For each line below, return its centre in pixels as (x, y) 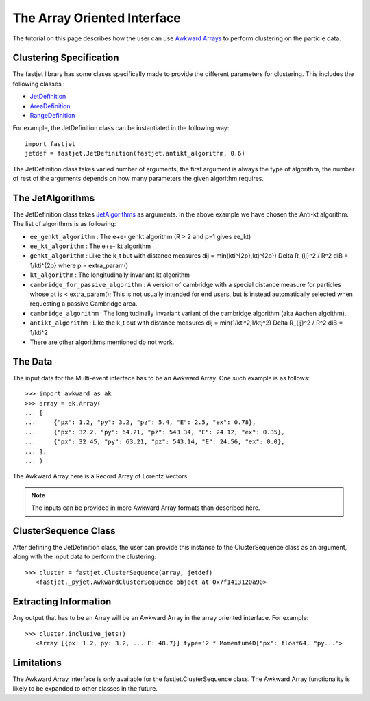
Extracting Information (62, 602)
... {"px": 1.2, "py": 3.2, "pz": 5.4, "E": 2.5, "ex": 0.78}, (140, 422)
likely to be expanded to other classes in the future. (85, 689)
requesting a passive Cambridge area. (84, 304)
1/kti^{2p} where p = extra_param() (79, 265)
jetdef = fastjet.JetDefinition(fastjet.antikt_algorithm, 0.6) (135, 153)
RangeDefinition (52, 116)
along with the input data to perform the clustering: (85, 557)
